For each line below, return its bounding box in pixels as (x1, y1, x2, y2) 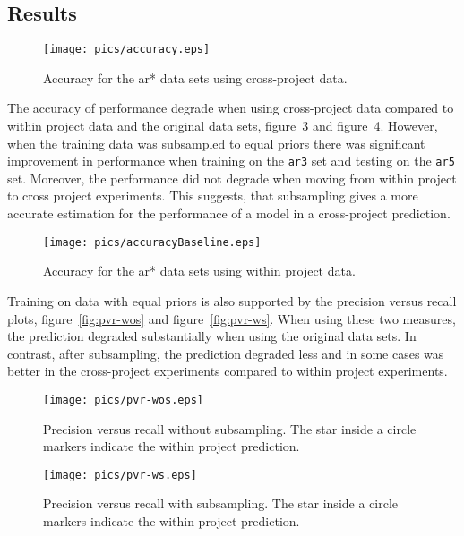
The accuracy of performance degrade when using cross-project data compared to (7, 98, 454, 117)
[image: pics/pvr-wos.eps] (43, 393, 203, 406)
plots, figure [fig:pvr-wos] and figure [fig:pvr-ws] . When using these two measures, (7, 309, 456, 328)
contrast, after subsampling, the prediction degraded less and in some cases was (7, 344, 444, 362)
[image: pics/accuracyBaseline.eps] (43, 235, 262, 249)
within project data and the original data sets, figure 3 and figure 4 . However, (7, 116, 438, 135)
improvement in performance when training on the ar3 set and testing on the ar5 (7, 151, 455, 170)
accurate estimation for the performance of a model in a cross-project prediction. (7, 204, 451, 223)
